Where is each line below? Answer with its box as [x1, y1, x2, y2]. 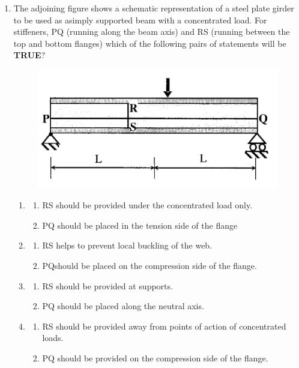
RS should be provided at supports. [42, 279, 173, 292]
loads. [42, 331, 64, 344]
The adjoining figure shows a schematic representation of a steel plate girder [13, 2, 294, 14]
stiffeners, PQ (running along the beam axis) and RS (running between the [13, 25, 290, 38]
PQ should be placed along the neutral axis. [42, 300, 204, 312]
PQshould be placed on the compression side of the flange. [42, 259, 257, 272]
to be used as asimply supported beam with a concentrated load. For [13, 13, 267, 26]
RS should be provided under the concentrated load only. [42, 199, 253, 211]
